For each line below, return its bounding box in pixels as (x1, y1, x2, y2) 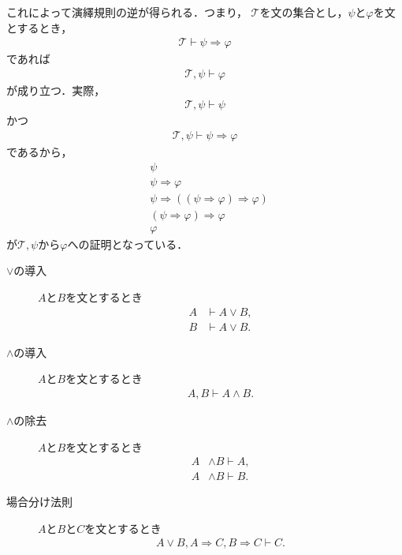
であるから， (6, 144, 73, 160)
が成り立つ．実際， (6, 81, 106, 98)
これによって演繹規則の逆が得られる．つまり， (6, 4, 248, 20)
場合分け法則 (6, 493, 73, 510)
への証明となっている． (67, 235, 188, 252)
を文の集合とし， (259, 4, 348, 20)
